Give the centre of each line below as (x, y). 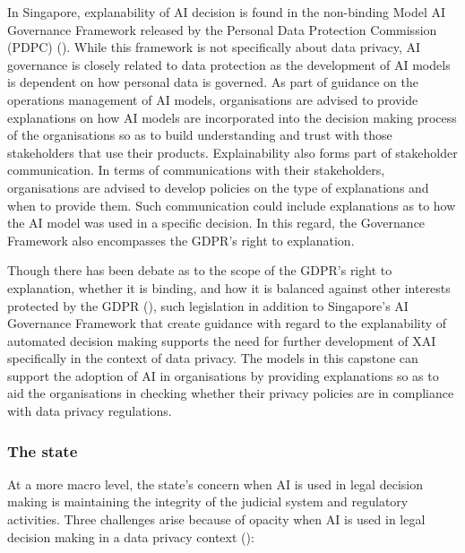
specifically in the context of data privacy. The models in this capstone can (213, 358)
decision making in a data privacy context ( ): (131, 536)
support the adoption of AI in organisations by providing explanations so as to (223, 375)
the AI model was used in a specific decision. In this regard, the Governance (216, 223)
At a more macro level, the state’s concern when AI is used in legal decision (215, 484)
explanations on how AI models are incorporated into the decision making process (232, 117)
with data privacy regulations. (90, 411)
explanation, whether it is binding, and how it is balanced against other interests (229, 287)
